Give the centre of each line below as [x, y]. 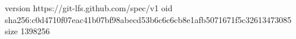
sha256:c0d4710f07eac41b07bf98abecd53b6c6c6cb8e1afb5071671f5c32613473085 [148, 19]
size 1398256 [27, 31]
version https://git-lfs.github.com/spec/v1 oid [89, 8]
